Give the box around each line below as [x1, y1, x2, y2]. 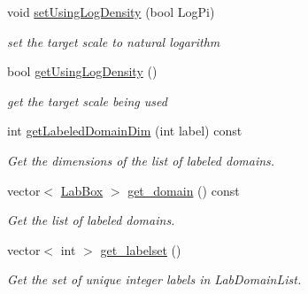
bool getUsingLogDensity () [7, 62, 158, 81]
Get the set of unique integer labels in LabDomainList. [7, 270, 302, 289]
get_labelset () [100, 240, 181, 259]
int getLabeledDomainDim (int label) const [7, 121, 243, 140]
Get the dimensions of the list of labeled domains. [7, 151, 275, 169]
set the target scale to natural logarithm [7, 32, 220, 50]
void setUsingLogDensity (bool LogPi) [7, 3, 215, 20]
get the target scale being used [7, 91, 167, 110]
